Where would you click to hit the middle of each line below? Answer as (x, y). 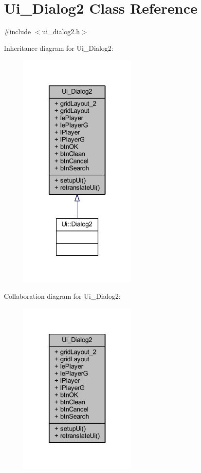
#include (18, 31)
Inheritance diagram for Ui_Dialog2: (59, 48)
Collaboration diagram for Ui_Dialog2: (62, 296)
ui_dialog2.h (61, 31)
